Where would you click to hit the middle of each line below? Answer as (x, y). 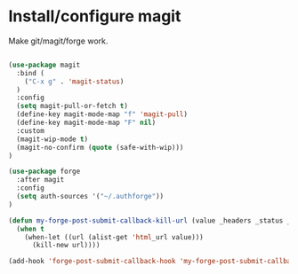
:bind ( (31, 73)
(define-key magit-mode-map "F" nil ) (86, 123)
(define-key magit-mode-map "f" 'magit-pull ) (102, 114)
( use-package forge (44, 172)
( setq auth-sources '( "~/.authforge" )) (90, 197)
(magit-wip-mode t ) (52, 139)
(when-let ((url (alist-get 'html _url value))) (114, 237)
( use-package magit (44, 65)
